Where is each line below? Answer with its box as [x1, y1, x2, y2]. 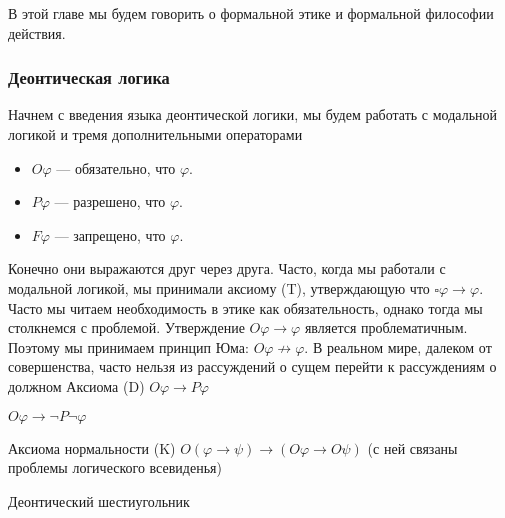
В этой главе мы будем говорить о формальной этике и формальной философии [8, 3, 494, 23]
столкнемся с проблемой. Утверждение [8, 317, 245, 338]
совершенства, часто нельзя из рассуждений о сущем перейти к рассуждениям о [8, 356, 497, 377]
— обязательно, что [56, 157, 176, 178]
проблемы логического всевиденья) [8, 457, 222, 478]
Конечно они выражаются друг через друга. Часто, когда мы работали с [8, 258, 446, 279]
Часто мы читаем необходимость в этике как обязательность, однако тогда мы [8, 297, 483, 318]
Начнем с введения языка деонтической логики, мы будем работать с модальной [8, 104, 498, 125]
